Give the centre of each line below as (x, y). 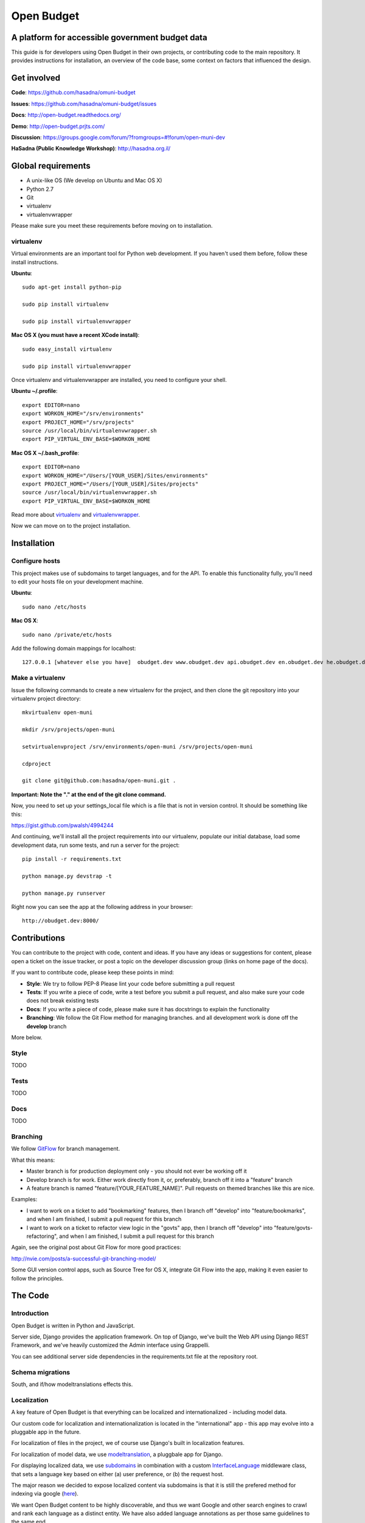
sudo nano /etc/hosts (54, 607)
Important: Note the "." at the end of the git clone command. (89, 794)
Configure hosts (36, 561)
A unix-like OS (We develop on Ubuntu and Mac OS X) (94, 180)
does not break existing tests (63, 1001)
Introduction (30, 1313)
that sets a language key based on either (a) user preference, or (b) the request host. (118, 1474)
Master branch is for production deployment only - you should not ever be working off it (137, 1171)
